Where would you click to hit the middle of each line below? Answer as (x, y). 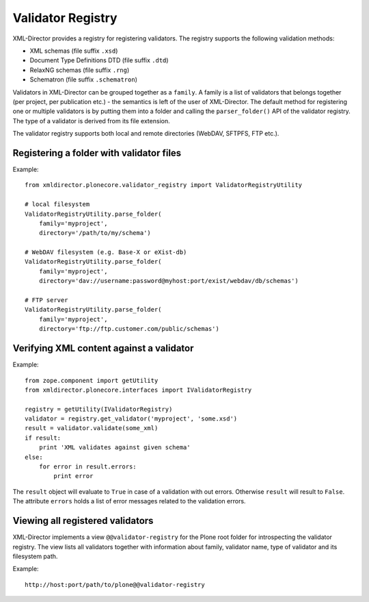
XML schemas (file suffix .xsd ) (74, 51)
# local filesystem (57, 204)
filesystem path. (35, 556)
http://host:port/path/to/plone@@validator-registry (115, 585)
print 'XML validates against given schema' (114, 448)
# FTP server (46, 300)
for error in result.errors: (87, 467)
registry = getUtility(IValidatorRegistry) (99, 409)
